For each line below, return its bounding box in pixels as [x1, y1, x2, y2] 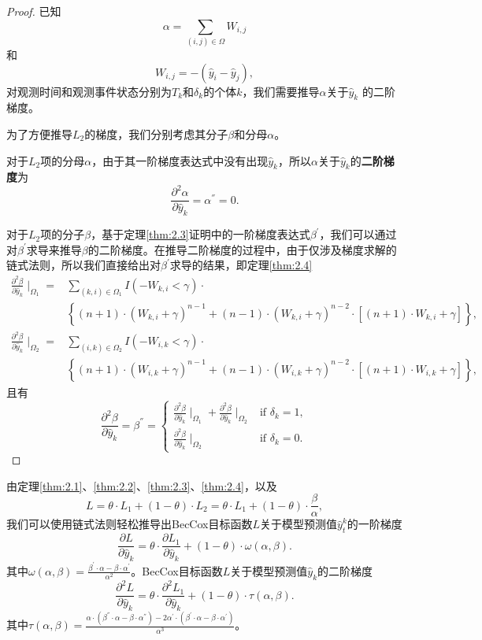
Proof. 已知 [6, 3, 61, 19]
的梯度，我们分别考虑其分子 [84, 125, 228, 142]
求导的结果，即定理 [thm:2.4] [169, 257, 313, 273]
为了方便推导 [6, 125, 72, 142]
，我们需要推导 [242, 83, 320, 99]
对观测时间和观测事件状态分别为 [6, 83, 172, 99]
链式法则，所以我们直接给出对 [6, 257, 161, 273]
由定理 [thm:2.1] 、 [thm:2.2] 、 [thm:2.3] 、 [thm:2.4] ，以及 [6, 477, 277, 494]
